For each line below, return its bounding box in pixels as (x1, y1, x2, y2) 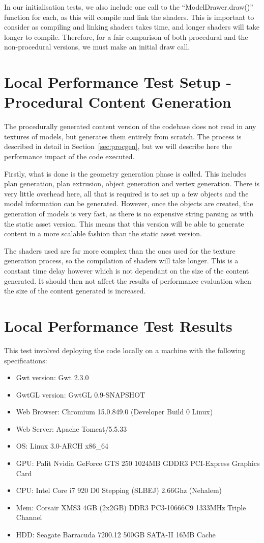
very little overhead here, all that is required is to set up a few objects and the (4, 188, 249, 199)
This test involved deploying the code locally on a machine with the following (4, 344, 246, 355)
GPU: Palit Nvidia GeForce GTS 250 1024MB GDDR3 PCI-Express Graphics (16, 458, 260, 468)
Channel (16, 512, 42, 523)
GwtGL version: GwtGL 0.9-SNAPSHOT (16, 389, 145, 400)
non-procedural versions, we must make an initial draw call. (4, 41, 190, 52)
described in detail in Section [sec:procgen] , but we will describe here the (4, 141, 232, 152)
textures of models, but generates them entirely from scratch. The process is (4, 131, 242, 141)
